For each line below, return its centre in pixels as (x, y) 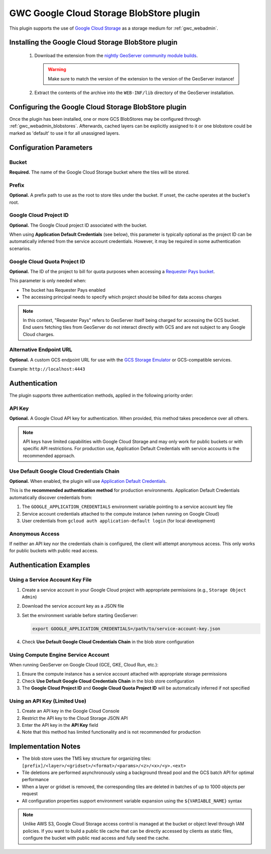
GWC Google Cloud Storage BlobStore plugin (105, 13)
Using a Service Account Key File (51, 580)
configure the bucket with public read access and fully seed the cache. (96, 838)
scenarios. (20, 248)
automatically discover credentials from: (51, 497)
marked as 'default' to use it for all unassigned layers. (64, 133)
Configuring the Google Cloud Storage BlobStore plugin (98, 107)
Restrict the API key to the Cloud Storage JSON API (75, 718)
